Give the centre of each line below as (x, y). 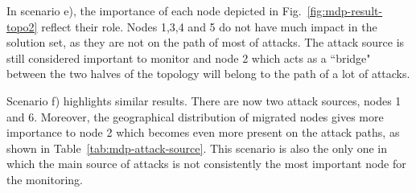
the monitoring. (45, 179)
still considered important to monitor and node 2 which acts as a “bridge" (189, 57)
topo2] (22, 26)
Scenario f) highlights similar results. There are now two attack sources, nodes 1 (204, 100)
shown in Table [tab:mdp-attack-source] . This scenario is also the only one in (197, 148)
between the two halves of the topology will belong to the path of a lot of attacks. (208, 74)
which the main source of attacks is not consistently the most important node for (206, 164)
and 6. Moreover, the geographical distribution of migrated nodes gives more (195, 116)
